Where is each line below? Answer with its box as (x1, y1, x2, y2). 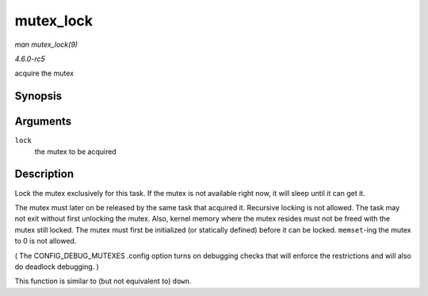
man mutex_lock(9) (14, 40, 78, 49)
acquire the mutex (14, 68, 75, 79)
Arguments (14, 115, 72, 129)
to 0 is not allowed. (14, 236, 77, 246)
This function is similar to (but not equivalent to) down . (14, 276, 192, 286)
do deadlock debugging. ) (14, 262, 99, 271)
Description (14, 167, 75, 181)
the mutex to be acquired (34, 147, 117, 156)
